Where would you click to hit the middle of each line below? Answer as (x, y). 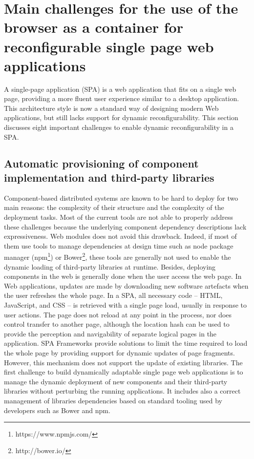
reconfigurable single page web (109, 46)
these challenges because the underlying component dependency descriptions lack (125, 226)
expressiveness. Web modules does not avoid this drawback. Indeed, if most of (120, 236)
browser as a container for (94, 27)
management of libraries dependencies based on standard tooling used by (113, 400)
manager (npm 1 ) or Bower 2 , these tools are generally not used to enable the (117, 256)
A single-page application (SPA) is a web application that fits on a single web (120, 89)
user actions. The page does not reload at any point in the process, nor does (118, 314)
